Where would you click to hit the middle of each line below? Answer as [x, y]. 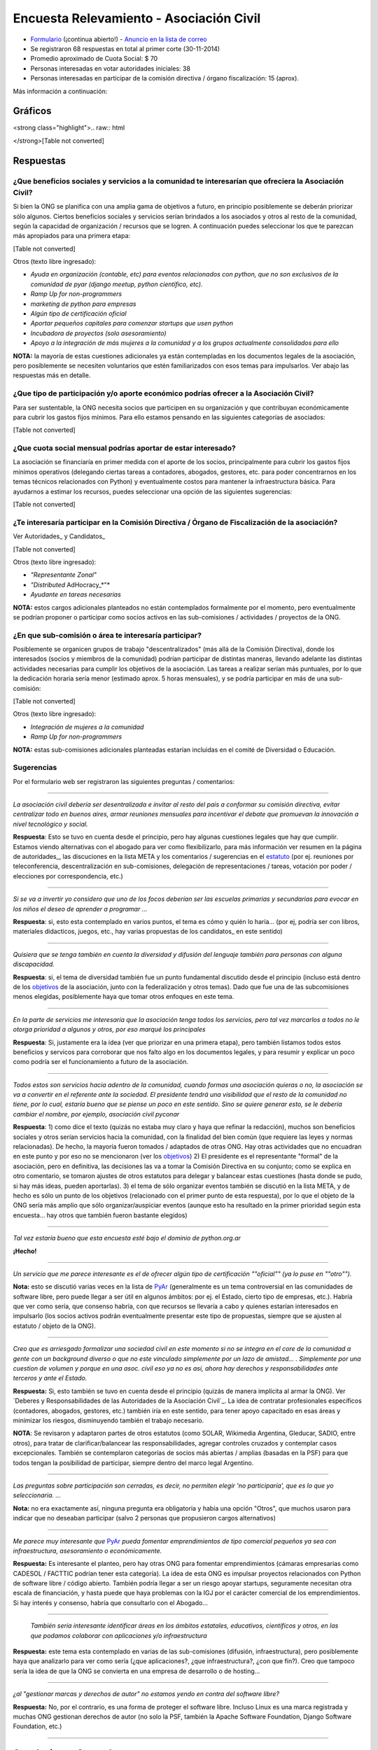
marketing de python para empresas [83, 304]
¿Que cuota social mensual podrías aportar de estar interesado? [124, 448]
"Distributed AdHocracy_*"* [70, 584]
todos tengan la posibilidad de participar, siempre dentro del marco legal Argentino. [133, 1462]
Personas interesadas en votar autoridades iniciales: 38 [110, 68]
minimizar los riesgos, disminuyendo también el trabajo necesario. [108, 1420]
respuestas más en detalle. [52, 375]
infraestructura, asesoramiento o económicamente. [87, 1550]
